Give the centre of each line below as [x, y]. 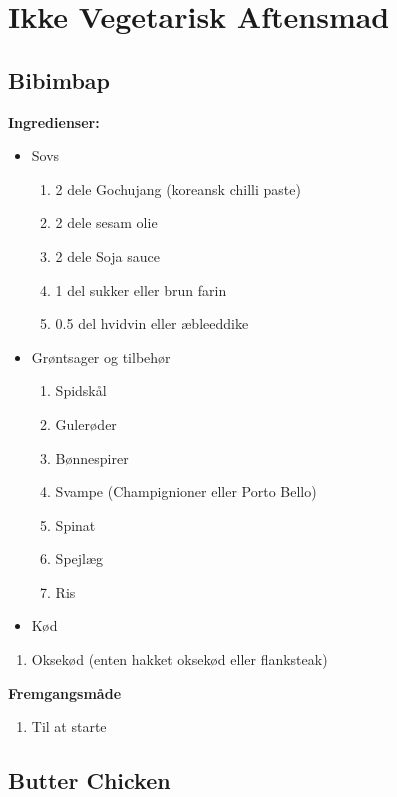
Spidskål [81, 390]
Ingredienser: [54, 121]
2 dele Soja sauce [107, 255]
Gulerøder [86, 423]
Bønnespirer [92, 457]
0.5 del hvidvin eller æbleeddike [152, 323]
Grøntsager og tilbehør [101, 356]
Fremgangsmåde [65, 692]
